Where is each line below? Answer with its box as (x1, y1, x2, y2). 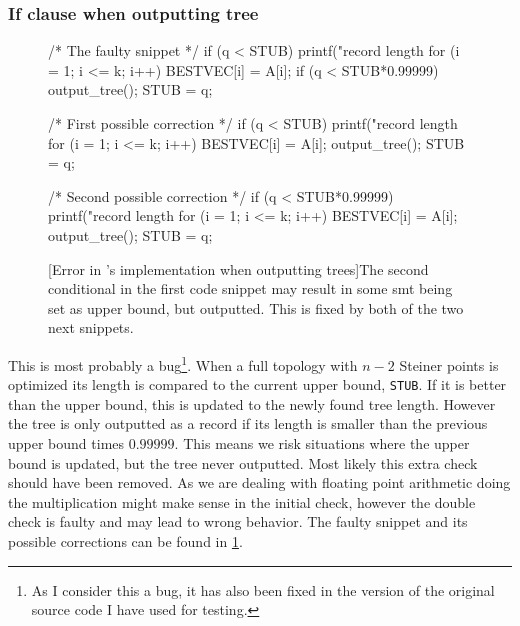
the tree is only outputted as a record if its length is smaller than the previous (8, 413, 488, 434)
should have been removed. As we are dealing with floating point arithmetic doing (8, 472, 511, 493)
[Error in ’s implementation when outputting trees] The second (48, 258, 429, 279)
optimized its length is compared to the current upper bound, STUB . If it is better (8, 374, 507, 395)
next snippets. (48, 317, 134, 338)
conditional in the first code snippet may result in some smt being (48, 278, 453, 299)
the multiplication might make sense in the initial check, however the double (8, 491, 476, 512)
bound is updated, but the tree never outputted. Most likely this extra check (8, 452, 478, 473)
